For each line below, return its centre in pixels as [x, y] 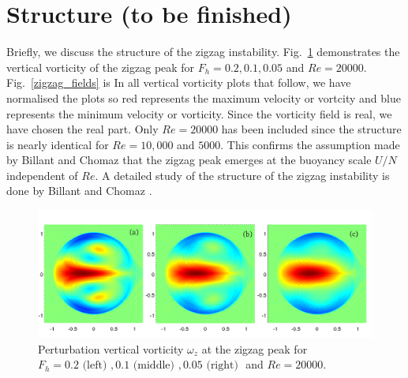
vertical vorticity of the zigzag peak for [101, 67]
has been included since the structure [311, 129]
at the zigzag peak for [255, 348]
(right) [222, 366]
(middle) [153, 366]
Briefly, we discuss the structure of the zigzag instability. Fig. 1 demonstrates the [203, 52]
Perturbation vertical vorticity [111, 348]
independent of [42, 175]
